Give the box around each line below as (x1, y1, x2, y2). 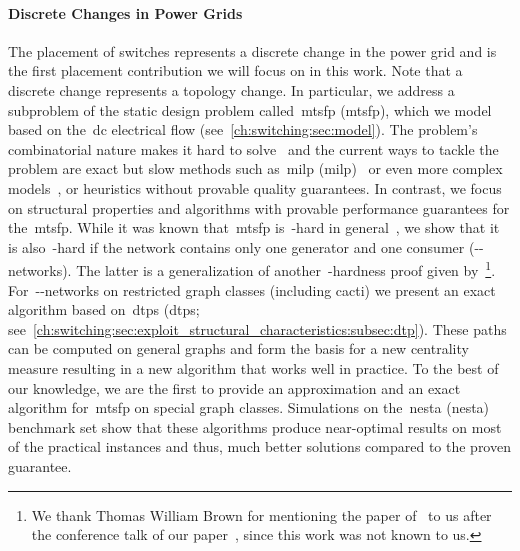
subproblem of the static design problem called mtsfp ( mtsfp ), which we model (8, 99, 492, 120)
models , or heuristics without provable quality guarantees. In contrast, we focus (8, 177, 502, 198)
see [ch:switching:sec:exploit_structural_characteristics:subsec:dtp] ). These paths (8, 318, 507, 339)
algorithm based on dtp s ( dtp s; (8, 299, 200, 320)
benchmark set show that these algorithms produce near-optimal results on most (8, 416, 502, 437)
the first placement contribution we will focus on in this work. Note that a (8, 60, 463, 81)
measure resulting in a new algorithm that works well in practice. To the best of (8, 357, 499, 378)
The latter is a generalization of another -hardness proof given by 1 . (76, 257, 496, 280)
